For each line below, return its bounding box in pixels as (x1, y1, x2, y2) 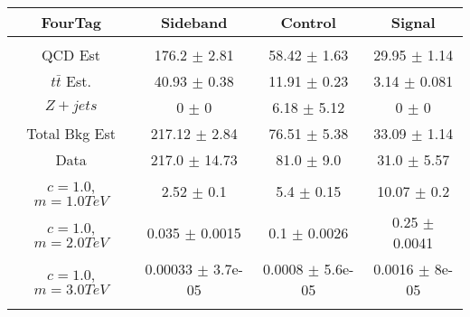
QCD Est (42, 44, 101, 65)
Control (280, 12, 336, 33)
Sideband (160, 12, 228, 33)
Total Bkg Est (26, 123, 116, 144)
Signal (390, 12, 436, 33)
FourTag (41, 12, 101, 33)
